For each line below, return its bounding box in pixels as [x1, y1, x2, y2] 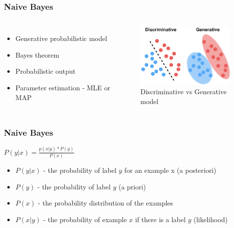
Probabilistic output [15, 66, 76, 76]
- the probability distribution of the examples [38, 198, 174, 208]
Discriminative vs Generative [140, 86, 227, 97]
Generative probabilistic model [15, 33, 107, 43]
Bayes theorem [15, 49, 59, 60]
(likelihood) [194, 214, 228, 224]
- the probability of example [43, 214, 127, 224]
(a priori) [118, 181, 146, 191]
